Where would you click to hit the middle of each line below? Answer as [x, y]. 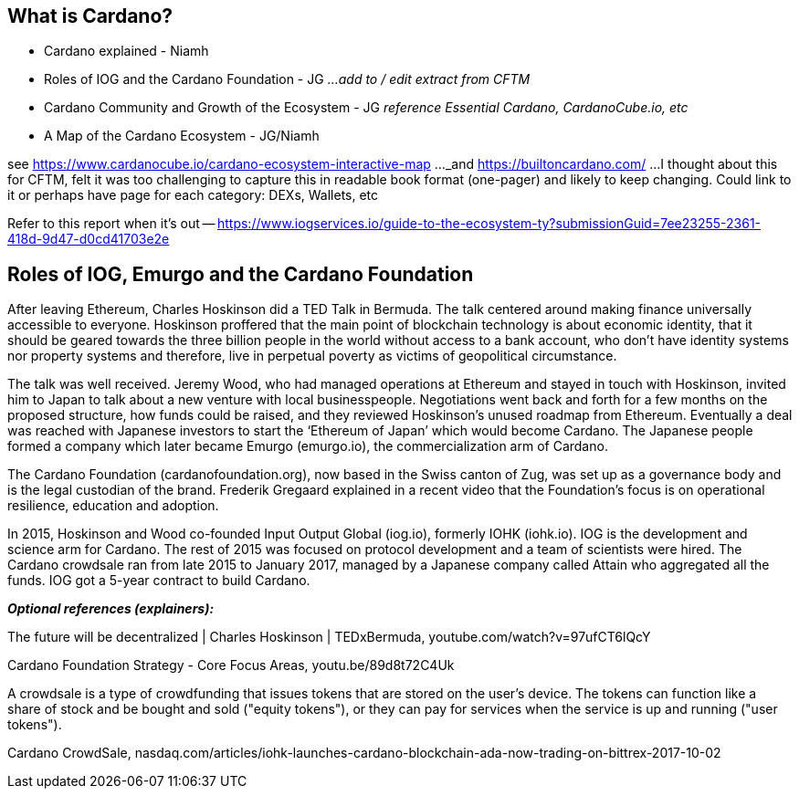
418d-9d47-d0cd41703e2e [89, 239]
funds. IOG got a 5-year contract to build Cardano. [159, 581]
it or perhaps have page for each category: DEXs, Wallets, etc [193, 195]
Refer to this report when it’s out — [111, 224]
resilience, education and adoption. [113, 506]
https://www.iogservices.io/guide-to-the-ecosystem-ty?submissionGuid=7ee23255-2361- [489, 224]
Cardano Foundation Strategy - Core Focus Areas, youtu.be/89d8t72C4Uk [231, 665]
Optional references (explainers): [111, 609]
